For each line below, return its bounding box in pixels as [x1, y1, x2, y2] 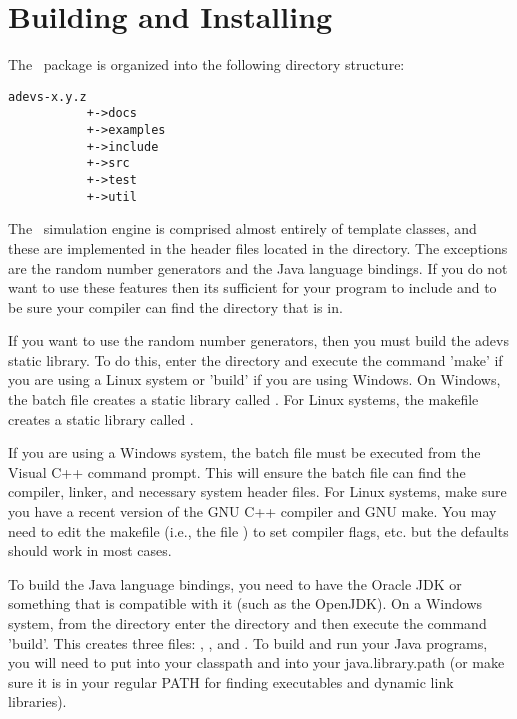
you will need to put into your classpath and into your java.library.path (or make [8, 652, 505, 673]
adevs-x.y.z [8, 89, 87, 104]
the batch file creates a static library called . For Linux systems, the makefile [8, 389, 479, 410]
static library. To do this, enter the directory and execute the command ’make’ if [8, 349, 503, 370]
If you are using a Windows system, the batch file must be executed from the [8, 442, 481, 463]
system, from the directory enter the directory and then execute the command [8, 613, 487, 633]
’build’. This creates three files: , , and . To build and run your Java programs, [8, 632, 488, 653]
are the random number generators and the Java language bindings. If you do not [8, 257, 508, 278]
